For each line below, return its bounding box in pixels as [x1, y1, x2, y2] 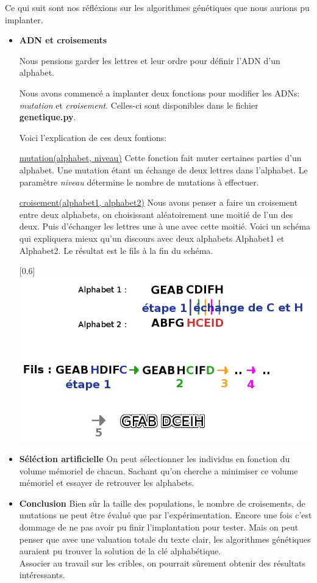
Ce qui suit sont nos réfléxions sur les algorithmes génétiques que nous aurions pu [5, 1, 310, 13]
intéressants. [19, 568, 65, 581]
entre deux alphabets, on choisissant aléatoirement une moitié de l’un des [19, 208, 293, 220]
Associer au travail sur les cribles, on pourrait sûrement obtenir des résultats [19, 556, 306, 569]
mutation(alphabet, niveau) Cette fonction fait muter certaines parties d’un [19, 151, 302, 164]
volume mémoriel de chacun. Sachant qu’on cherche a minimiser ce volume [19, 464, 298, 477]
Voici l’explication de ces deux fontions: [19, 131, 167, 143]
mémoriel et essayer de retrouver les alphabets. [19, 476, 194, 489]
